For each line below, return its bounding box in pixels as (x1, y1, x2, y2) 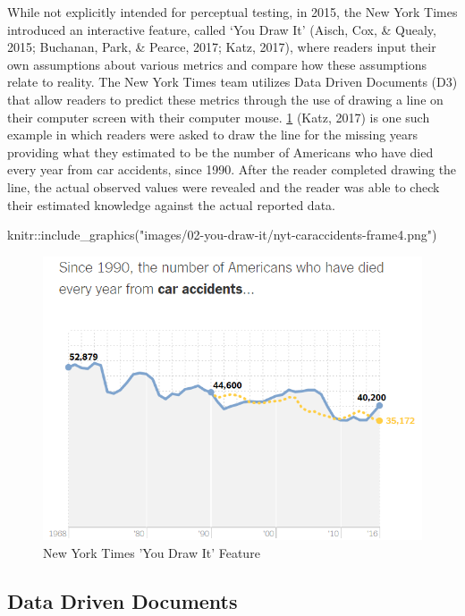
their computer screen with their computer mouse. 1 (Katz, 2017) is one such (7, 107, 430, 126)
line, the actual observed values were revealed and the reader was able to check (7, 177, 440, 196)
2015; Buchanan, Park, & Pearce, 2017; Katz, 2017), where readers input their (7, 38, 436, 56)
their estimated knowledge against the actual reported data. (7, 195, 335, 214)
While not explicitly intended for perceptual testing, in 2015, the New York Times (7, 3, 458, 21)
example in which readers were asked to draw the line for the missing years (7, 125, 418, 144)
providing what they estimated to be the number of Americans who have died (7, 142, 434, 161)
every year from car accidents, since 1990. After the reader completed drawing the (7, 160, 457, 179)
